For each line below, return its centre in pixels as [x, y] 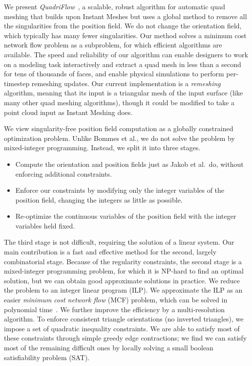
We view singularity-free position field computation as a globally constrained [119, 128]
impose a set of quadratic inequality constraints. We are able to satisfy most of [122, 328]
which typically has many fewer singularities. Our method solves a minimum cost [125, 35]
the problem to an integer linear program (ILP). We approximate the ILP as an [123, 290]
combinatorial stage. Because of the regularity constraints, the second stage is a [123, 261]
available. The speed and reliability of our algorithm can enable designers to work [126, 54]
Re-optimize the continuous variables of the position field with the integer [126, 216]
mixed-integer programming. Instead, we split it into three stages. [102, 148]
